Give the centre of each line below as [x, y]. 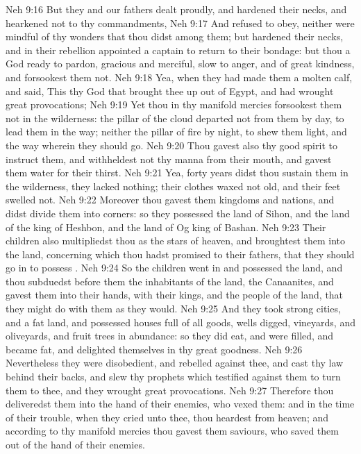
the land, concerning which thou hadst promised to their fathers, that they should [180, 254]
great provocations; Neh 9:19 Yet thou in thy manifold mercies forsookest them [174, 104]
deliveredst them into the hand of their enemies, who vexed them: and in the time [180, 404]
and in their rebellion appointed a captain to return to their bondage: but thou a [178, 50]
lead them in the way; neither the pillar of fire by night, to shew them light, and [176, 132]
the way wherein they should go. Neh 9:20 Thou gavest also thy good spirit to [171, 145]
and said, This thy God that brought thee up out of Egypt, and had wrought [170, 91]
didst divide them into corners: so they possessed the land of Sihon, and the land [178, 213]
